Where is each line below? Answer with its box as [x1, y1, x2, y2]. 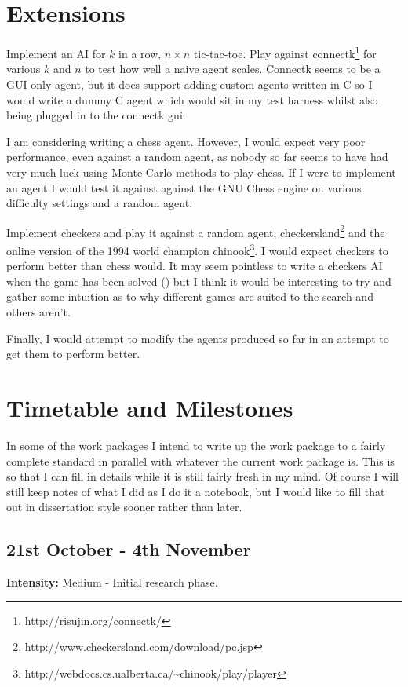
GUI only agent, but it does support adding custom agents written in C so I [6, 75, 373, 92]
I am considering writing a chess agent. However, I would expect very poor [6, 133, 366, 149]
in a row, [118, 45, 162, 61]
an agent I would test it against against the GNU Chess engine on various [6, 179, 362, 196]
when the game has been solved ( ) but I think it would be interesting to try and [6, 272, 392, 289]
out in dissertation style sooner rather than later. [6, 499, 242, 515]
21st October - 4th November [6, 537, 251, 561]
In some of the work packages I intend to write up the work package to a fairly [6, 437, 386, 453]
